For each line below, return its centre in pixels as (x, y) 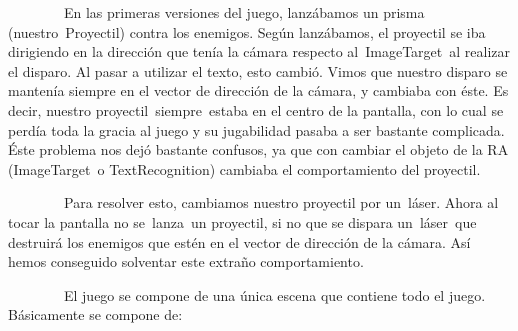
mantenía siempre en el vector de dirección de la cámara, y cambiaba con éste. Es (258, 90)
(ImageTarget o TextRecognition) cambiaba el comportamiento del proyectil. (244, 168)
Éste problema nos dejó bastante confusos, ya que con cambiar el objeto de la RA (258, 149)
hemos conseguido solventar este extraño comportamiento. (186, 261)
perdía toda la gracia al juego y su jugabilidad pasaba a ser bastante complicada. (256, 129)
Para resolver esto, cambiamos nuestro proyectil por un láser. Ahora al (281, 202)
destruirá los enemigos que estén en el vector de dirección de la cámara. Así (239, 241)
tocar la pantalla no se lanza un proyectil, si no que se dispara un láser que (242, 221)
